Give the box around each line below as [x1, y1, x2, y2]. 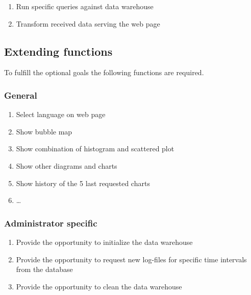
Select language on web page [16, 109, 106, 120]
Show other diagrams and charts [16, 160, 117, 171]
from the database [16, 264, 73, 275]
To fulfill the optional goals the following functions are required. [4, 67, 204, 78]
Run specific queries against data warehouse [16, 1, 154, 11]
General [4, 88, 37, 101]
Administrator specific [4, 216, 97, 229]
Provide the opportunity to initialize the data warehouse [16, 236, 193, 247]
